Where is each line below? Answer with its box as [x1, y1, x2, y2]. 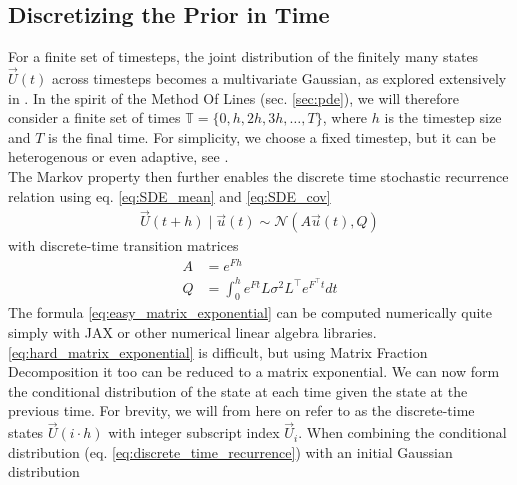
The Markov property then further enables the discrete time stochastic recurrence [8, 165, 509, 186]
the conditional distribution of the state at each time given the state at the [8, 380, 468, 401]
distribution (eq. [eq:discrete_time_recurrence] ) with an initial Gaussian [8, 441, 453, 462]
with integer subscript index [108, 422, 280, 443]
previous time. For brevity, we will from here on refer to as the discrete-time [8, 400, 475, 421]
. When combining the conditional [298, 422, 507, 443]
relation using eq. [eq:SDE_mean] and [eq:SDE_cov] [8, 185, 331, 206]
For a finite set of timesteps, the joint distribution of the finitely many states [8, 46, 479, 67]
